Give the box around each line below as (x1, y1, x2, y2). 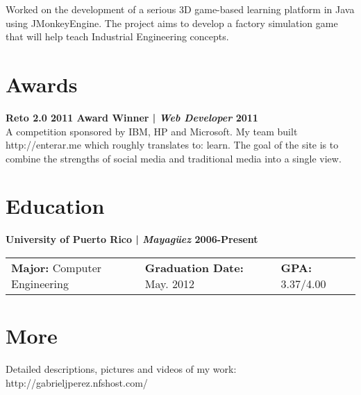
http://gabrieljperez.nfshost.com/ (6, 375, 148, 389)
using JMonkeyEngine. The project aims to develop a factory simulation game (6, 15, 338, 30)
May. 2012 (144, 276, 194, 292)
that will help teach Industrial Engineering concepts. (6, 29, 229, 44)
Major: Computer (11, 260, 102, 276)
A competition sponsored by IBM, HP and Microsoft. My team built (6, 124, 298, 138)
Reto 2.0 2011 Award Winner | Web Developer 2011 (6, 110, 258, 124)
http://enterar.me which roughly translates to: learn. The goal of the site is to (6, 137, 339, 152)
